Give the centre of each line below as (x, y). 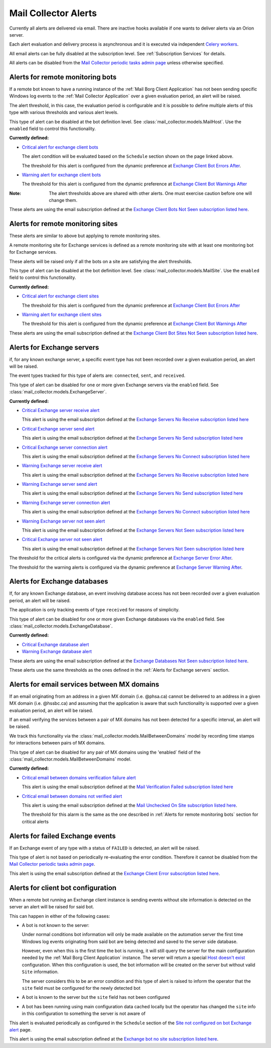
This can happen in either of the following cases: (60, 916)
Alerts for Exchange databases (59, 582)
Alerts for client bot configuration (63, 887)
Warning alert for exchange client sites (62, 315)
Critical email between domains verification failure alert (79, 777)
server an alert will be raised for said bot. (52, 907)
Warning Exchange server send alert (59, 484)
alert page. (21, 1030)
